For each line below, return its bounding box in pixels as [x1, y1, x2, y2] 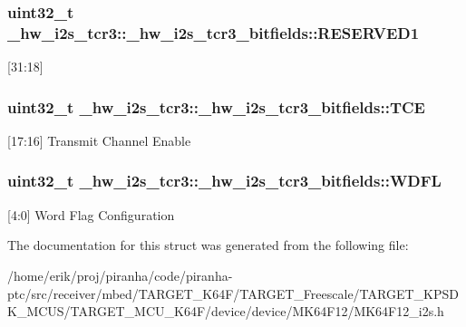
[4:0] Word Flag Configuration [7, 205, 175, 224]
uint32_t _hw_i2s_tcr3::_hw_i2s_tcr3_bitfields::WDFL [7, 169, 442, 192]
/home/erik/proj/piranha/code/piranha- [7, 265, 233, 284]
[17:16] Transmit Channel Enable [7, 130, 191, 149]
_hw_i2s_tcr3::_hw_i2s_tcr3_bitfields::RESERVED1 [7, 21, 420, 43]
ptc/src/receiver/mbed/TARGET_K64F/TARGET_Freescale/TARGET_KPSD [7, 284, 459, 303]
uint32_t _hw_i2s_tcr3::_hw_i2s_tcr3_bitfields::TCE [7, 95, 425, 118]
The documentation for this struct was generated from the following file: [7, 236, 409, 255]
